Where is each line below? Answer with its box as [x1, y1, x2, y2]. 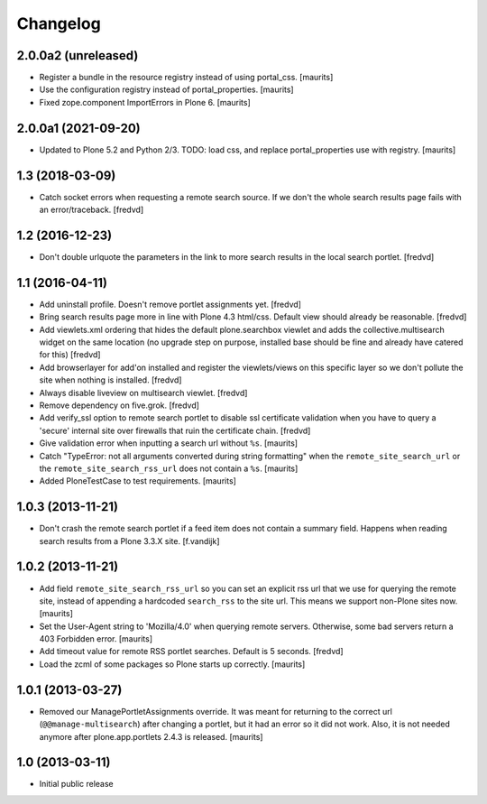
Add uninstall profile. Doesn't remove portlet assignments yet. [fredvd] [39, 299, 302, 310]
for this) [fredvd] [39, 349, 101, 360]
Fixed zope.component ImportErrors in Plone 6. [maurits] [39, 97, 252, 107]
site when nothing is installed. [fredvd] [39, 374, 182, 385]
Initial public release [39, 779, 115, 790]
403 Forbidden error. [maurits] [39, 633, 153, 644]
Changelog [16, 14, 101, 33]
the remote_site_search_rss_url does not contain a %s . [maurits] [39, 463, 299, 474]
